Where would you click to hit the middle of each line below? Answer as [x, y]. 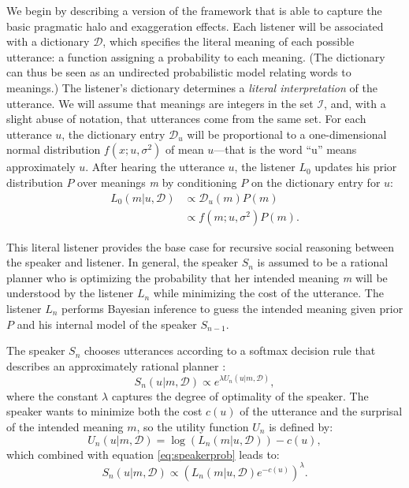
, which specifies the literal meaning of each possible [229, 41]
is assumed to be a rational [323, 262]
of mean [185, 149]
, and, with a [355, 103]
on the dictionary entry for [316, 182]
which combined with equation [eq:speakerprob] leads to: [143, 454]
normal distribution [54, 149]
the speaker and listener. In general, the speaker [122, 262]
